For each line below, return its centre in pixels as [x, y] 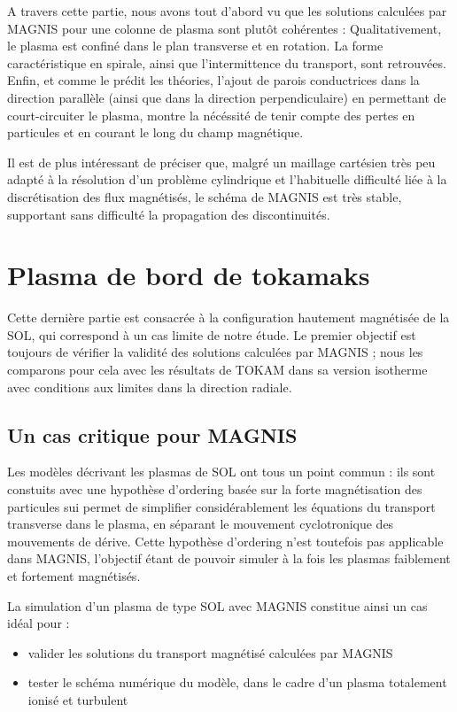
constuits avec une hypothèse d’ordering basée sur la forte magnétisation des [215, 489]
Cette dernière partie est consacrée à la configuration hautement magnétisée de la [228, 317]
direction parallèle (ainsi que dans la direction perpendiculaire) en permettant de [227, 97]
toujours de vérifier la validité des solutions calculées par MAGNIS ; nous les [215, 352]
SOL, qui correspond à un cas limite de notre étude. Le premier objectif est [212, 334]
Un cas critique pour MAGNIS [152, 434]
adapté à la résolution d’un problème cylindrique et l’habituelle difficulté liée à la [227, 179]
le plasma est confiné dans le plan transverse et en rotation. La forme [195, 46]
